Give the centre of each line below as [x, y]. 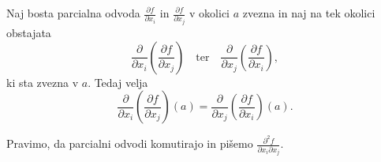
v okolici [210, 13]
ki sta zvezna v [43, 82]
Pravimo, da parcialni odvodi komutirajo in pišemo [130, 143]
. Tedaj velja [118, 82]
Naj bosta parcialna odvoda [73, 13]
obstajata [29, 32]
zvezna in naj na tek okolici [309, 13]
